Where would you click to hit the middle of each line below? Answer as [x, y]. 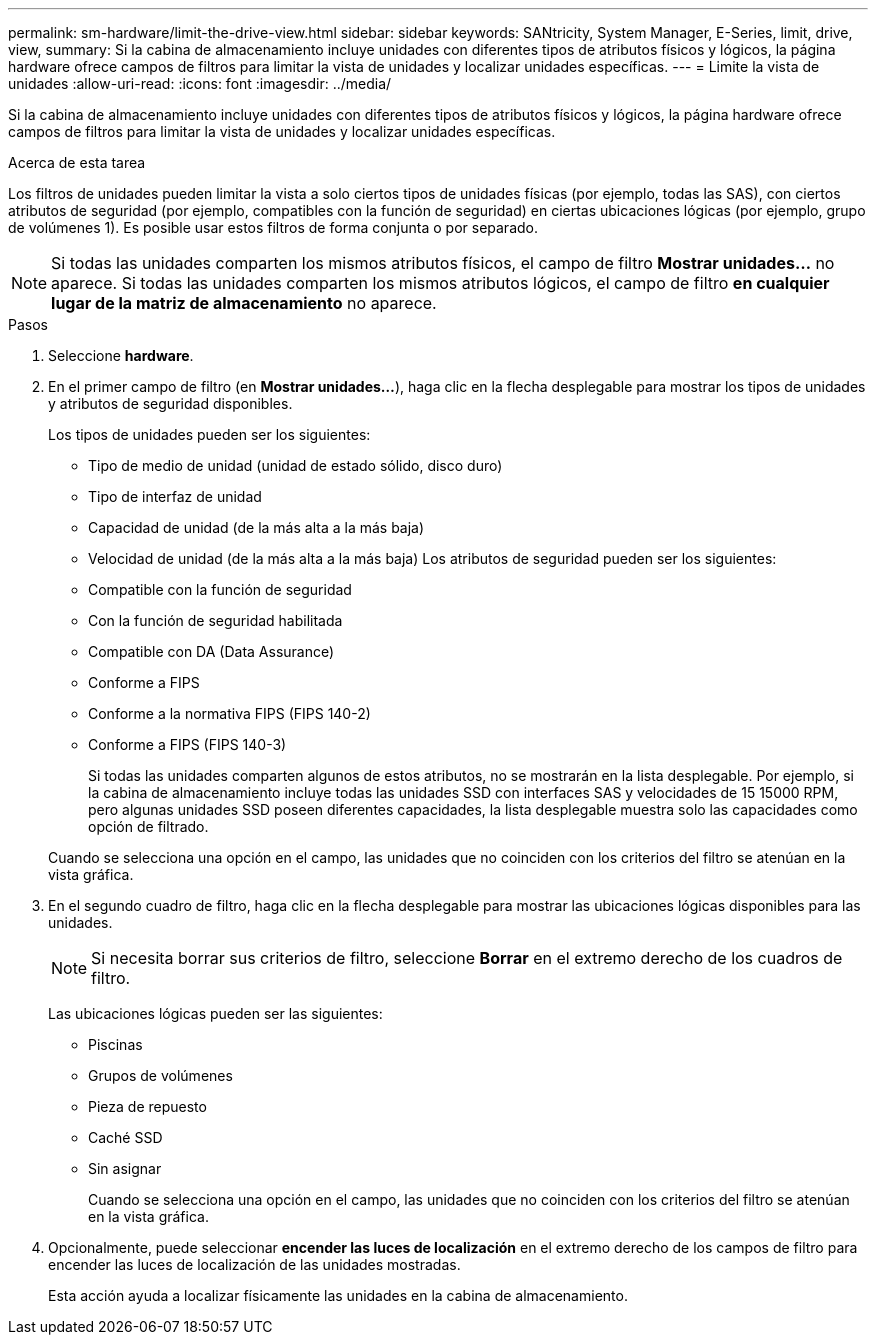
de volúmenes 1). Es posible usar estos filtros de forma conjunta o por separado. [273, 227]
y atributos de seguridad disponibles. [170, 403]
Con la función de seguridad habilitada [215, 620]
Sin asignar [125, 1168]
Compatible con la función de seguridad [220, 589]
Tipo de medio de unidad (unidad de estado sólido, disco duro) [295, 465]
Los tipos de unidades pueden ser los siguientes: [209, 434]
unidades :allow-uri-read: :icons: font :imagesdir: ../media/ [200, 83]
